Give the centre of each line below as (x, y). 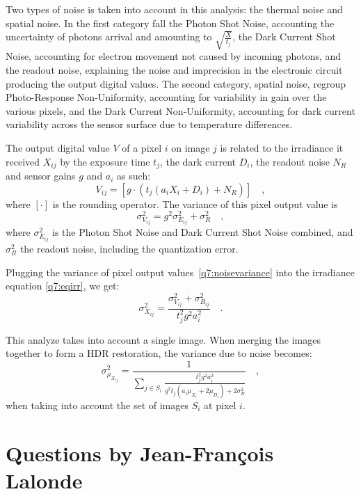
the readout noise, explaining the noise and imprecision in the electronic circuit (174, 70)
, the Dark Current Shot (284, 37)
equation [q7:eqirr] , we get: (63, 286)
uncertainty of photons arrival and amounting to (109, 37)
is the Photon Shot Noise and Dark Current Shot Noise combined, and (203, 232)
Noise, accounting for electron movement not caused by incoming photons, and (174, 56)
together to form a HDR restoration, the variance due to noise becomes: (159, 353)
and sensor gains (41, 176)
